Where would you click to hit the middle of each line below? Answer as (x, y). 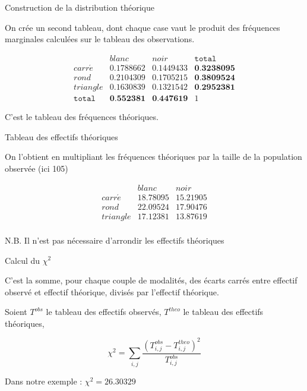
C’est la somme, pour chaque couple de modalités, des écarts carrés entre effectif (151, 280)
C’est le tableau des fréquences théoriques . (82, 117)
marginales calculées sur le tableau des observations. (100, 39)
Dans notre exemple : (44, 381)
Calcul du (23, 260)
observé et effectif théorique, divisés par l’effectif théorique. (112, 291)
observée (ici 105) (37, 168)
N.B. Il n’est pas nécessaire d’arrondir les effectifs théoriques (115, 240)
